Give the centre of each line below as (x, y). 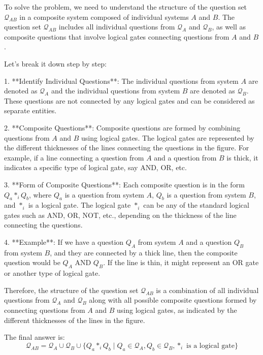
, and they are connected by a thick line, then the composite (144, 252)
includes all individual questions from (117, 27)
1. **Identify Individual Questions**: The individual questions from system (121, 80)
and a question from (185, 157)
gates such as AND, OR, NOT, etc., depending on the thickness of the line (120, 215)
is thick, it (242, 157)
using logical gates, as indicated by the (177, 310)
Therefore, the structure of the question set (71, 290)
